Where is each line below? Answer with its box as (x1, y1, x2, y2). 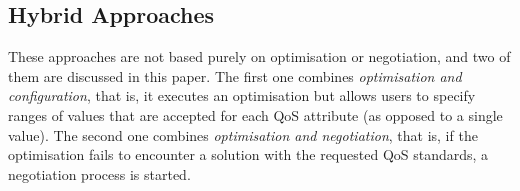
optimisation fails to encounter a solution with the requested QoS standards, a (8, 144, 489, 165)
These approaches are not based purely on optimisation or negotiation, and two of (8, 46, 511, 67)
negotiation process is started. (8, 163, 191, 184)
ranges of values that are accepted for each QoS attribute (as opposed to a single (8, 104, 503, 125)
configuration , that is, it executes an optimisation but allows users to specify (8, 85, 476, 106)
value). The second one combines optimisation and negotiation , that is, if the (8, 124, 478, 145)
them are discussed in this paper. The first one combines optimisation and (8, 65, 462, 86)
